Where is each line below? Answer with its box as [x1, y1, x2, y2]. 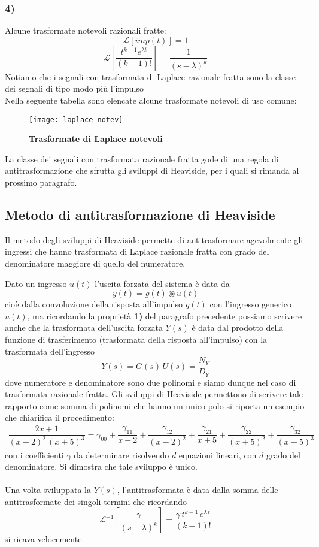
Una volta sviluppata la [5, 483, 91, 496]
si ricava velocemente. [5, 533, 84, 545]
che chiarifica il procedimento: [5, 411, 114, 424]
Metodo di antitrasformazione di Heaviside [5, 205, 275, 224]
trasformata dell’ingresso [5, 344, 95, 357]
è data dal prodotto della [192, 321, 284, 334]
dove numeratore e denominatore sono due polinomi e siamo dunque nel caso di [5, 376, 296, 388]
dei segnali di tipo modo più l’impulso [5, 82, 144, 95]
